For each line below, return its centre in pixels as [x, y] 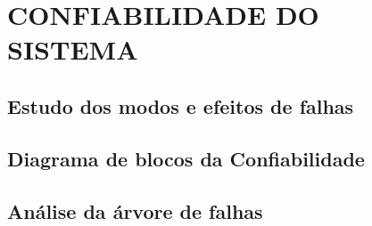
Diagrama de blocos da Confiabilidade [186, 158]
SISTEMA [73, 49]
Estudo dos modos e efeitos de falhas [181, 105]
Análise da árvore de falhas [135, 210]
